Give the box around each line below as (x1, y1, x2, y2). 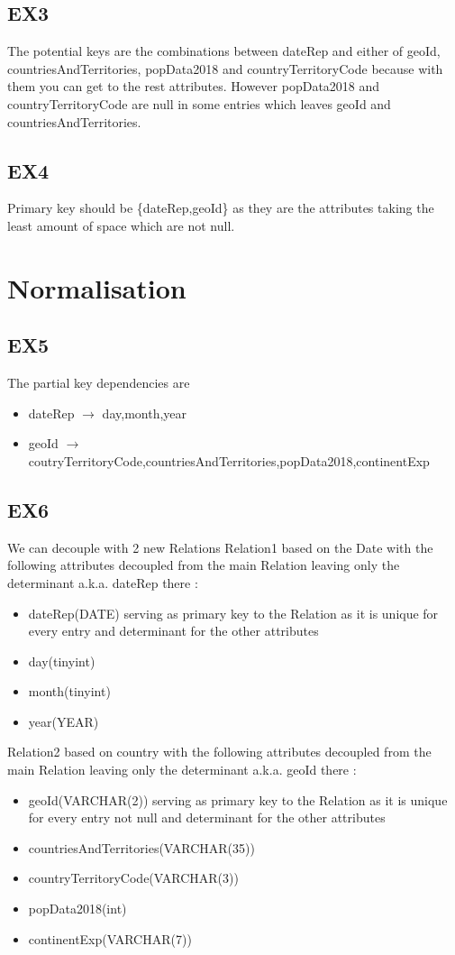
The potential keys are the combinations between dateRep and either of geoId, (7, 41, 441, 60)
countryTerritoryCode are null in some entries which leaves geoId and (7, 94, 391, 113)
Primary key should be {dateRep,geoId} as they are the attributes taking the (7, 198, 434, 217)
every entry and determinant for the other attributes (28, 621, 319, 640)
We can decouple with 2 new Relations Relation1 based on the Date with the (7, 537, 433, 556)
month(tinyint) (28, 682, 111, 701)
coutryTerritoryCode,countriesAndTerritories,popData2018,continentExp (28, 451, 430, 470)
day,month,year (102, 403, 187, 422)
